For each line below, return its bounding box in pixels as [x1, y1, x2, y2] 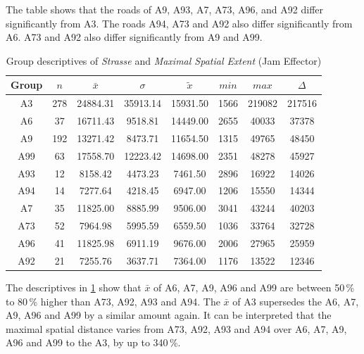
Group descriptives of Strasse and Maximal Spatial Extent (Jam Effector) [6, 53, 322, 68]
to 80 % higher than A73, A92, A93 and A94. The [6, 293, 220, 308]
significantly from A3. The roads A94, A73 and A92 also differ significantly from [6, 15, 353, 30]
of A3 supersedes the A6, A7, [232, 293, 359, 308]
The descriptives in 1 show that [6, 279, 142, 294]
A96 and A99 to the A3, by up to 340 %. [6, 335, 181, 350]
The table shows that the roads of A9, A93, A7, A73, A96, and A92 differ [6, 2, 324, 16]
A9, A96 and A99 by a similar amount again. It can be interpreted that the [6, 308, 332, 322]
